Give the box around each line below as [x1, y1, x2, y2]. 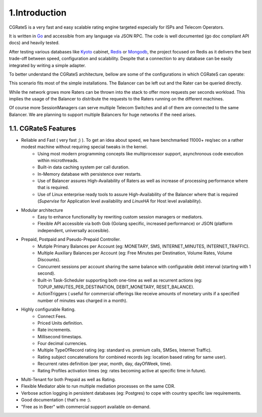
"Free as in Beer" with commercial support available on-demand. [21, 403, 151, 410]
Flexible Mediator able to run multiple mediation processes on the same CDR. [21, 384, 176, 389]
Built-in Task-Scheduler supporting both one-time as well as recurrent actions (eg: [37, 277, 202, 283]
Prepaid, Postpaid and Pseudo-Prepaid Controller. [21, 236, 121, 242]
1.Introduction [9, 7, 66, 18]
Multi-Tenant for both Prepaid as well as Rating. [21, 377, 116, 383]
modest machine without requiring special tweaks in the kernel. [21, 144, 148, 150]
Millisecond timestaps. [37, 334, 82, 339]
